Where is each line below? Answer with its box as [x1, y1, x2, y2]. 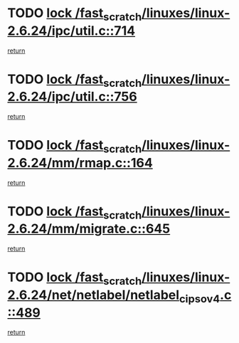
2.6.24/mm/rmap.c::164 [7, 154, 153, 171]
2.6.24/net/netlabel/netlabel [7, 287, 180, 303]
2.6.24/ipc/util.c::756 [7, 89, 137, 105]
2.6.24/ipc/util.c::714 [7, 23, 136, 38]
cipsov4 [179, 292, 221, 305]
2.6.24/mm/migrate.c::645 [7, 221, 171, 237]
